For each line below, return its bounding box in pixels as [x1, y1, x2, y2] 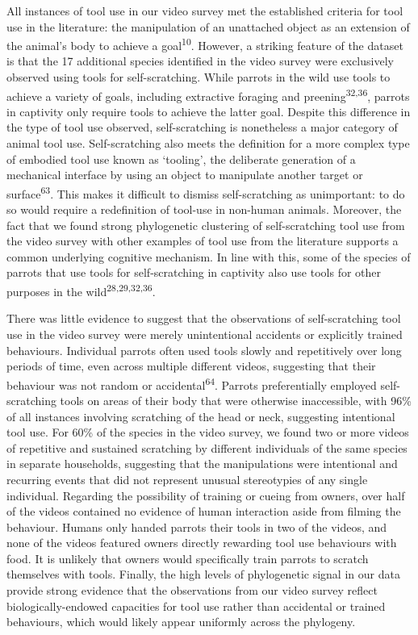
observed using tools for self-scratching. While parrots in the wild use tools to [6, 69, 391, 86]
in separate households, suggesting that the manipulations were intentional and [6, 455, 398, 472]
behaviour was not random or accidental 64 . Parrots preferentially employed [6, 374, 377, 393]
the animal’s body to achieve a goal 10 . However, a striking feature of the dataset [6, 35, 403, 53]
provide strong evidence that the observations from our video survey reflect [6, 582, 378, 599]
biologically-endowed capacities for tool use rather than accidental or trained [6, 597, 386, 614]
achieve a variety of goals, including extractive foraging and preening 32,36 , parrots [6, 85, 410, 104]
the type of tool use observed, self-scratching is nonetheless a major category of [6, 119, 398, 136]
